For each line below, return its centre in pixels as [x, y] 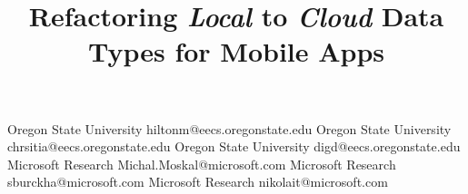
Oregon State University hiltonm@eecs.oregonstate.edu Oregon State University [229, 128]
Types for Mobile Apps [236, 51]
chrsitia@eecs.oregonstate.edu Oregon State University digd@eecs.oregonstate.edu [234, 146]
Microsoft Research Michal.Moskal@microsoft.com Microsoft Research [202, 164]
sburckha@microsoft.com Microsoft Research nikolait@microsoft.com [198, 182]
